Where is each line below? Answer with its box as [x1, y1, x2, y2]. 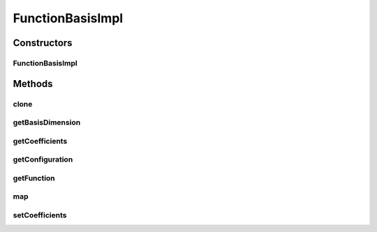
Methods [13, 77, 53, 90]
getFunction [13, 173, 55, 183]
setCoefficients [13, 210, 67, 219]
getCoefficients [13, 136, 68, 146]
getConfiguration [13, 155, 73, 164]
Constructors [13, 37, 73, 49]
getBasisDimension [13, 118, 81, 127]
